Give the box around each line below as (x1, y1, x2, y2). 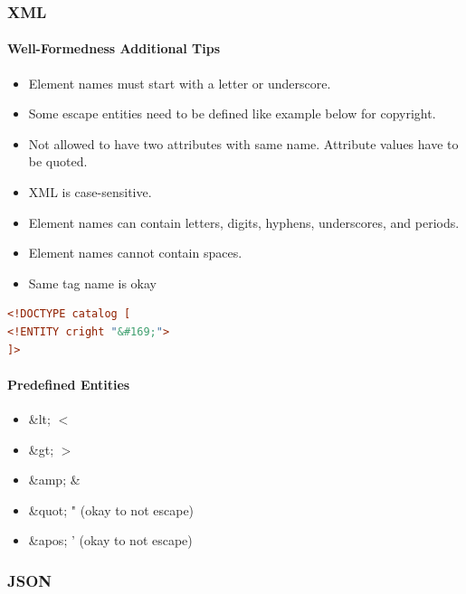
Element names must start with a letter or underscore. (28, 73, 331, 92)
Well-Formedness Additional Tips (7, 39, 221, 58)
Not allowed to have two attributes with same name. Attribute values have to (28, 134, 459, 153)
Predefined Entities (7, 374, 130, 393)
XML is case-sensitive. (28, 183, 152, 202)
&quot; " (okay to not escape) (28, 500, 195, 519)
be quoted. (28, 152, 88, 171)
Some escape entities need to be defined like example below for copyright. (28, 104, 436, 123)
